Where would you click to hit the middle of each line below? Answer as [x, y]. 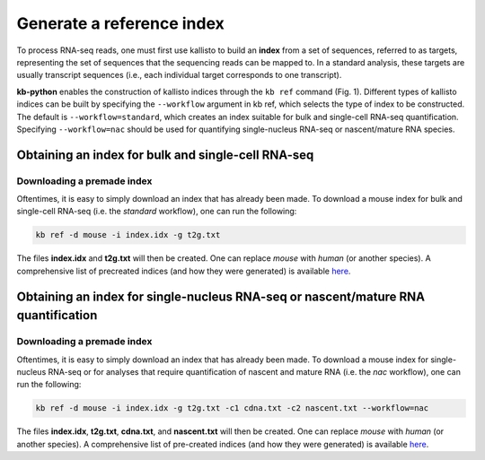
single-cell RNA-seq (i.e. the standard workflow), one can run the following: [157, 212]
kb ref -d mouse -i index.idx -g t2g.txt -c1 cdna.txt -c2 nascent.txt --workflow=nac [232, 408]
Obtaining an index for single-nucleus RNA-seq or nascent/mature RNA [221, 296]
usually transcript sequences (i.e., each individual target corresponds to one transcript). [179, 75]
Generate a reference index [120, 23]
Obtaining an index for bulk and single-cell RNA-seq [165, 155]
